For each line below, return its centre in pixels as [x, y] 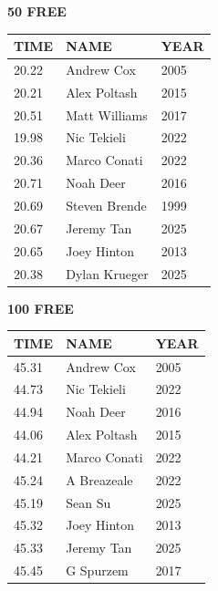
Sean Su [88, 502]
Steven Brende [106, 205]
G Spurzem [97, 570]
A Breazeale [99, 479]
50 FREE [37, 11]
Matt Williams [107, 114]
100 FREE [41, 308]
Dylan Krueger [107, 273]
